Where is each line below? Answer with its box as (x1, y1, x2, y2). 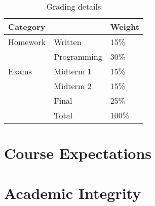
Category (8, 21, 46, 32)
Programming (54, 51, 102, 62)
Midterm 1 (54, 65, 92, 77)
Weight (110, 21, 139, 32)
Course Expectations (4, 143, 152, 163)
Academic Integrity (4, 182, 141, 203)
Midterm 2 (54, 80, 92, 92)
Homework (8, 36, 46, 48)
